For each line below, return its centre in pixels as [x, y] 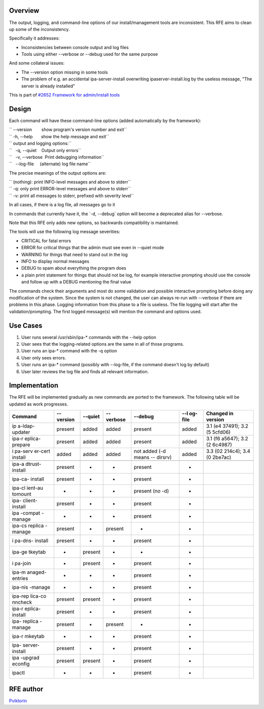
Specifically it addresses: [34, 38]
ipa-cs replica [28, 526]
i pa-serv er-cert [31, 451]
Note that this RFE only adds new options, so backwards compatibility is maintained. [94, 223]
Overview [24, 11]
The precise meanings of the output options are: [58, 173]
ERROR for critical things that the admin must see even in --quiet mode [93, 248]
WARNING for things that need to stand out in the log [75, 254]
